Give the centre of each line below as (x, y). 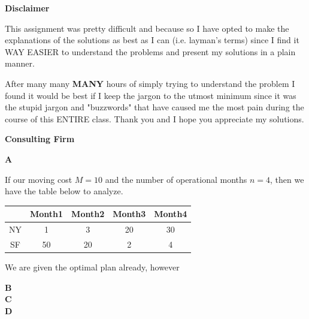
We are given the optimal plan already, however (92, 267)
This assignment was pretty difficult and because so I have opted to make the (147, 28)
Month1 (47, 214)
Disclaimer (27, 8)
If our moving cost (39, 179)
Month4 (171, 214)
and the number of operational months (176, 179)
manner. (20, 63)
